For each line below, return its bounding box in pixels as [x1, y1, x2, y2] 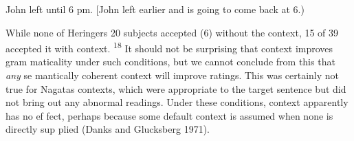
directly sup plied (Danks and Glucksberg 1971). [5, 122, 210, 136]
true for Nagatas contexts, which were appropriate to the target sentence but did [5, 81, 346, 96]
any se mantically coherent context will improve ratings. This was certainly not [5, 68, 340, 83]
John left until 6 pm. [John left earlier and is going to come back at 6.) [5, 2, 305, 16]
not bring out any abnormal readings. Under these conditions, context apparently [5, 95, 349, 109]
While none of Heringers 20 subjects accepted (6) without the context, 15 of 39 [5, 25, 339, 39]
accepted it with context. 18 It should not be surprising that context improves [5, 39, 333, 55]
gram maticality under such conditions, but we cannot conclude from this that [5, 54, 335, 69]
